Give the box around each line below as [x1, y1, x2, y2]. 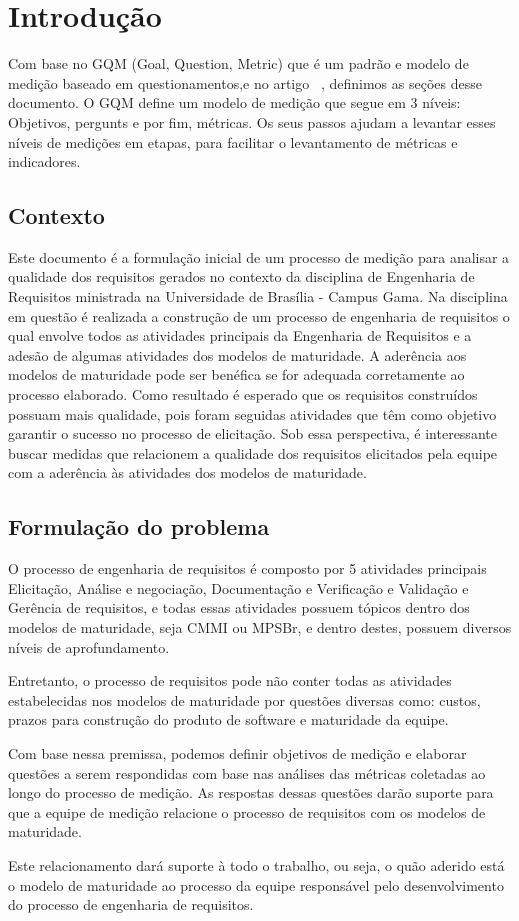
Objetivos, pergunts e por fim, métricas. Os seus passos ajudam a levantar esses [8, 111, 496, 132]
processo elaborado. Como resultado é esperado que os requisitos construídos [8, 384, 478, 405]
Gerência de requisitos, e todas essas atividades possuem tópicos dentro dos [8, 597, 470, 618]
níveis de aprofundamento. [8, 636, 170, 657]
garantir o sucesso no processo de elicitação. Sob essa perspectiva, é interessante [8, 423, 497, 444]
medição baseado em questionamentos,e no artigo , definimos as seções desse [8, 72, 482, 93]
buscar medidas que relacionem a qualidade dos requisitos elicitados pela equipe [8, 442, 498, 463]
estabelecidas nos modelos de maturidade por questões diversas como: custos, [8, 689, 481, 710]
